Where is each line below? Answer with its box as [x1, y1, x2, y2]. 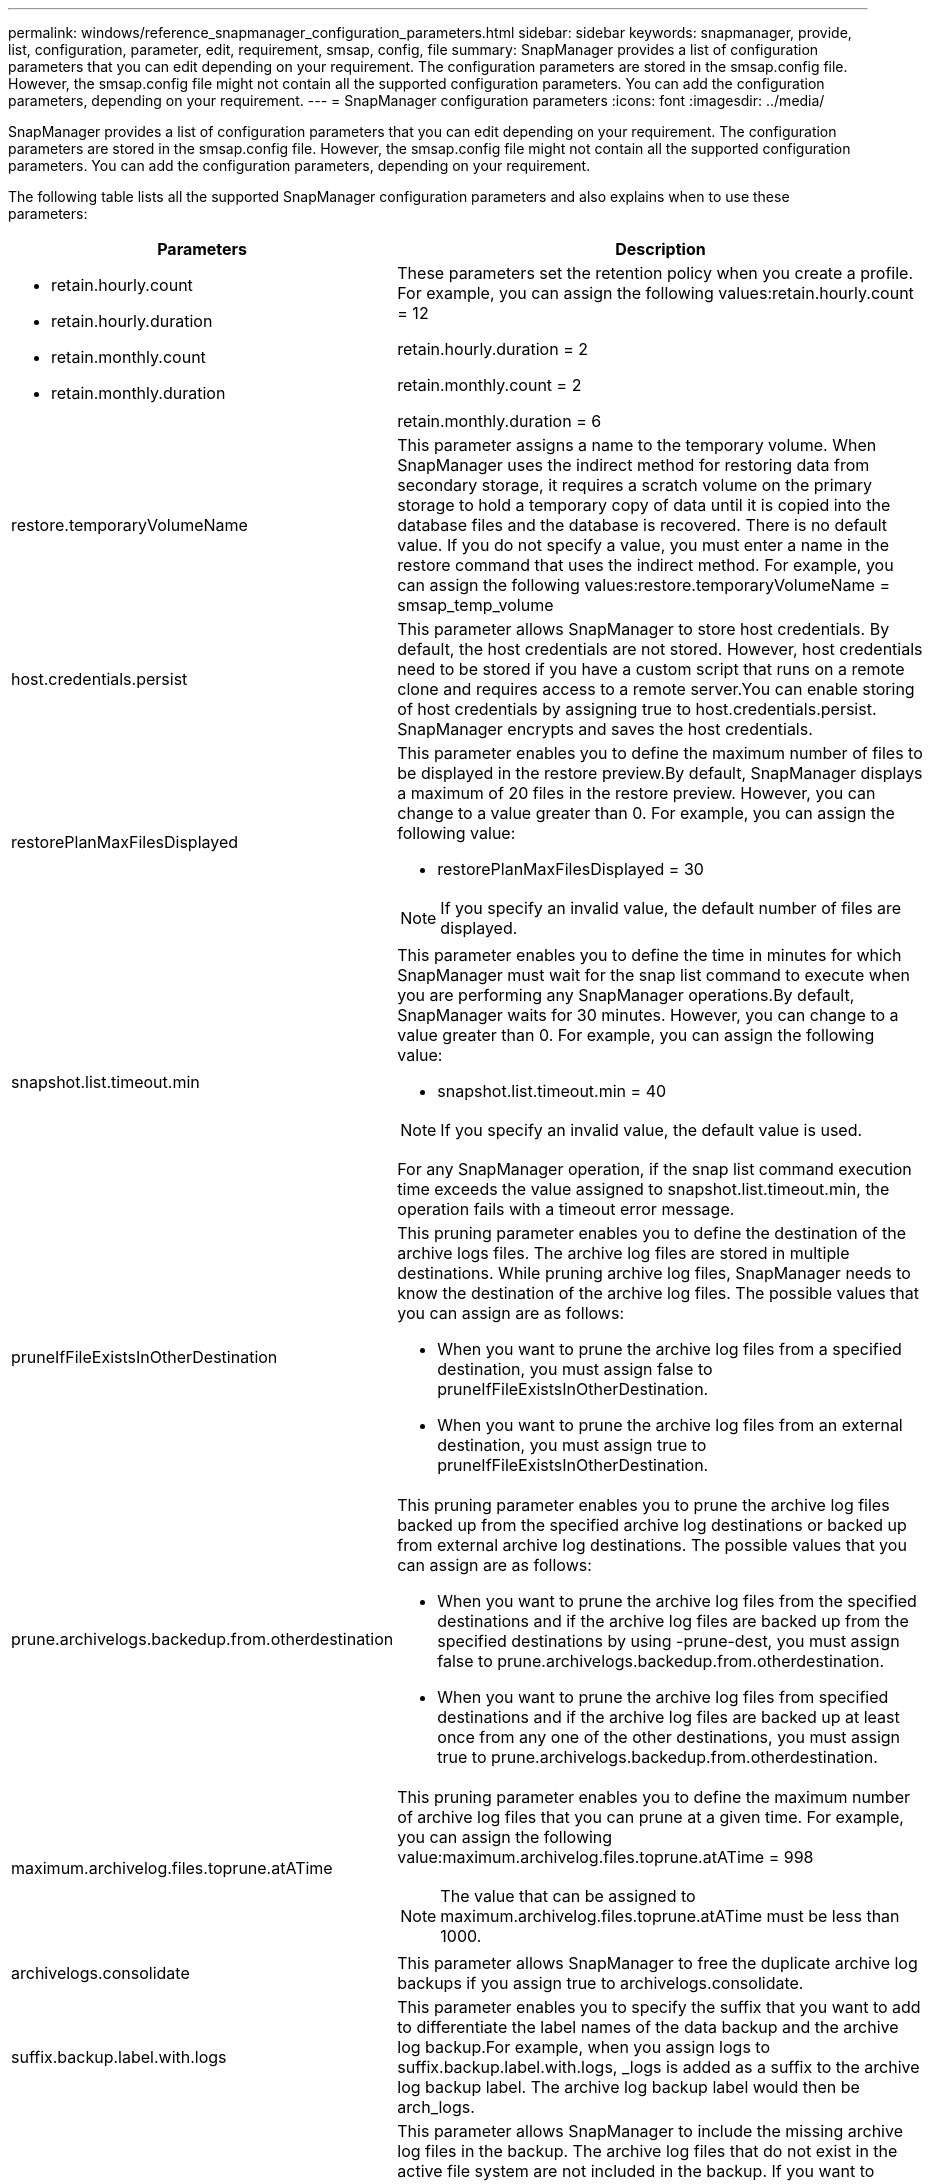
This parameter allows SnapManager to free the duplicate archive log [397, 1953, 918, 1973]
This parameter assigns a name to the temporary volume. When [397, 435, 877, 455]
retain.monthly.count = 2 [397, 375, 582, 395]
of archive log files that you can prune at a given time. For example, [397, 1807, 904, 1827]
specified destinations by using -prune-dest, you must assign [437, 1631, 900, 1651]
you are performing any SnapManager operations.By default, [397, 985, 855, 1005]
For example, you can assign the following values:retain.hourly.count [397, 283, 914, 303]
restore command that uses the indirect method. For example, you [397, 555, 894, 575]
